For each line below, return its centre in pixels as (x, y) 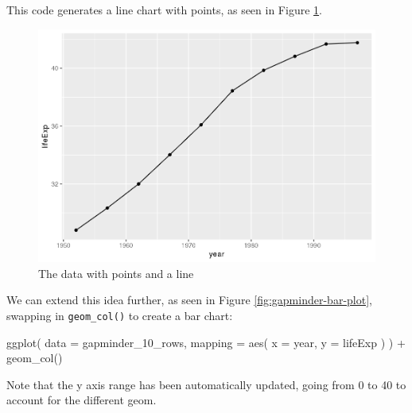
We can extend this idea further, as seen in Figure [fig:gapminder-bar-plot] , (189, 300)
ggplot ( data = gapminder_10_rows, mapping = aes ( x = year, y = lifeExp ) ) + (206, 342)
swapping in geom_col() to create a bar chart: (120, 315)
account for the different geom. (82, 400)
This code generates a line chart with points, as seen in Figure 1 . (164, 10)
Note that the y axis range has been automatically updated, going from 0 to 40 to (206, 384)
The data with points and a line (116, 273)
